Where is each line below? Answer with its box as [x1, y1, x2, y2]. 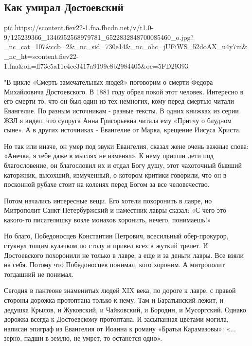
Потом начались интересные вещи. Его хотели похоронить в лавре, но [4, 195, 212, 205]
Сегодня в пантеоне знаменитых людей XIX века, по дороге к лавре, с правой [4, 285, 236, 295]
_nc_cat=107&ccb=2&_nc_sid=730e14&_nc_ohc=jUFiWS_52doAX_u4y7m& [4, 41, 248, 52]
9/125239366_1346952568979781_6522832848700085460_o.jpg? [4, 32, 194, 42]
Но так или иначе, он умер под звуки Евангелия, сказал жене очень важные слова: [4, 141, 249, 151]
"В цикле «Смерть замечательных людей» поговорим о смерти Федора [4, 77, 213, 87]
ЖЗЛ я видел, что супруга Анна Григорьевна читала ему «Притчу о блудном [4, 115, 232, 125]
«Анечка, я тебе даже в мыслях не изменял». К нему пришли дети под [4, 150, 214, 161]
